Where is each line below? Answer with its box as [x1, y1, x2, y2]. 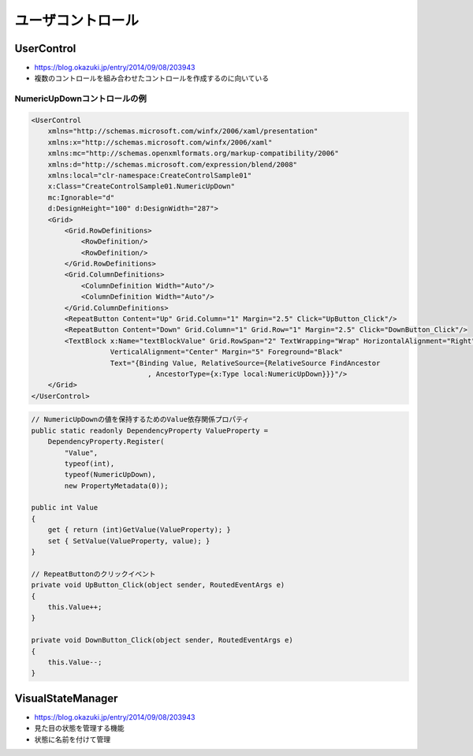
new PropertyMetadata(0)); [64, 481, 169, 490]
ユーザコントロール [14, 12, 140, 29]
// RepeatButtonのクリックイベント [31, 569, 157, 579]
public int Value [31, 503, 99, 512]
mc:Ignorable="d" [47, 193, 115, 202]
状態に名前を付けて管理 [34, 734, 110, 744]
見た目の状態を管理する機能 [34, 724, 125, 733]
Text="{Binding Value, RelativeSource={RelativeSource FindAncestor [110, 359, 381, 367]
